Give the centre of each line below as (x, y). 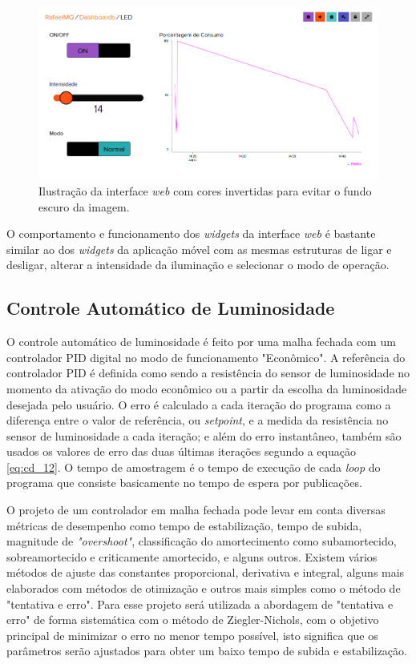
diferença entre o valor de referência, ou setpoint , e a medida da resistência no (198, 420)
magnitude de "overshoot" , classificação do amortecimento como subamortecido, (202, 541)
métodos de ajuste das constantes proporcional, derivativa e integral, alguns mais (206, 572)
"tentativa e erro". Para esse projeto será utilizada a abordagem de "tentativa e (200, 604)
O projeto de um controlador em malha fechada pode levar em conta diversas (196, 510)
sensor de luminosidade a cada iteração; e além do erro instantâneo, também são (204, 435)
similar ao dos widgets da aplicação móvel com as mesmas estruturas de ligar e (199, 249)
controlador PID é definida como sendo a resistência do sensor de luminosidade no (208, 373)
